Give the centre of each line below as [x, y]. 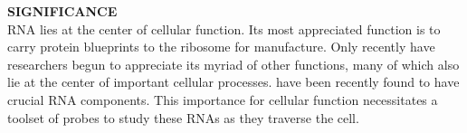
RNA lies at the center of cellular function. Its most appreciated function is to [224, 28]
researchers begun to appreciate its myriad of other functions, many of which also [233, 64]
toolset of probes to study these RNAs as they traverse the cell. [183, 117]
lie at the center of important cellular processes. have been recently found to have [233, 82]
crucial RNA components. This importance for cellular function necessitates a [223, 99]
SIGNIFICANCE [62, 11]
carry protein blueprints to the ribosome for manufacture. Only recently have [221, 47]
